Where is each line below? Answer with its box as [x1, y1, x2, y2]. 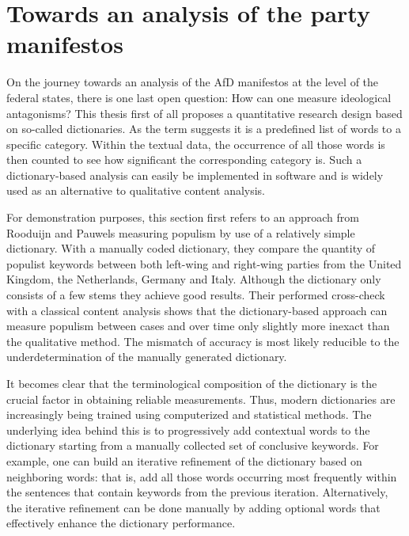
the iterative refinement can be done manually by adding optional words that [6, 499, 381, 515]
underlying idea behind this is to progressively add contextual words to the [6, 421, 370, 438]
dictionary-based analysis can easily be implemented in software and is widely [6, 166, 384, 183]
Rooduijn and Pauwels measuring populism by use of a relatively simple [6, 224, 355, 241]
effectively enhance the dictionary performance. [6, 515, 236, 531]
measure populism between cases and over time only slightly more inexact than [6, 317, 390, 334]
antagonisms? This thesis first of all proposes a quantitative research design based [6, 105, 403, 121]
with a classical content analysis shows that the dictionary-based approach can [6, 302, 388, 318]
